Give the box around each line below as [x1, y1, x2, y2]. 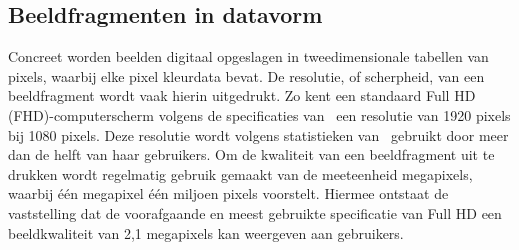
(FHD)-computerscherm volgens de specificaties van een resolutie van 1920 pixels [8, 104, 511, 125]
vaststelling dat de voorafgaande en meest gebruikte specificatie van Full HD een [8, 202, 502, 223]
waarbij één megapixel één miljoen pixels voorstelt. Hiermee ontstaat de [8, 183, 449, 204]
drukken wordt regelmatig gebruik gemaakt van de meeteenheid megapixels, [8, 163, 473, 184]
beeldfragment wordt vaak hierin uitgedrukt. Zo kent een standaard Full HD [8, 85, 476, 106]
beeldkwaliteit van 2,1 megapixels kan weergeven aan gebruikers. [8, 222, 404, 243]
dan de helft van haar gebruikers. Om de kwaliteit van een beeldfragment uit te [8, 144, 495, 165]
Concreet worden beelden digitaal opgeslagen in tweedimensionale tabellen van [8, 46, 489, 67]
